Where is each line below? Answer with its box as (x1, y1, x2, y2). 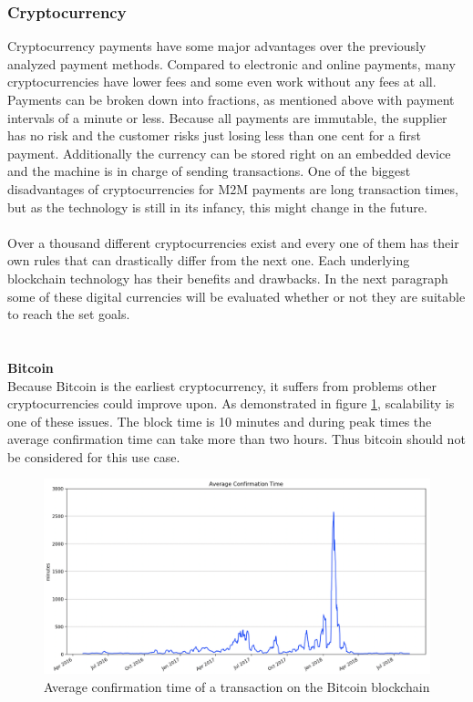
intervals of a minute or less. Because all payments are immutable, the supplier (7, 108, 447, 127)
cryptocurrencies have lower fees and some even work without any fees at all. (7, 72, 437, 91)
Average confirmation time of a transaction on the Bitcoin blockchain (44, 676, 430, 696)
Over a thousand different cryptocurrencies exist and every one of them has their (7, 232, 459, 252)
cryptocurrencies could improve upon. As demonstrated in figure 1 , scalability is (7, 394, 455, 413)
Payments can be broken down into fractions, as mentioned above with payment (7, 90, 455, 108)
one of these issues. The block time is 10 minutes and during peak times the (7, 411, 432, 430)
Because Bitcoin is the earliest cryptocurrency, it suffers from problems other (7, 376, 437, 395)
